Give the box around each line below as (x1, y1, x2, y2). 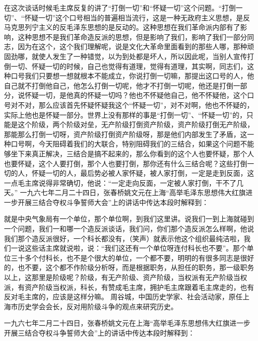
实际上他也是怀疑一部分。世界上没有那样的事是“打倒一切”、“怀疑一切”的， (4, 109, 247, 120)
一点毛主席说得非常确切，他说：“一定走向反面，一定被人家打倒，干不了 (4, 177, 237, 188)
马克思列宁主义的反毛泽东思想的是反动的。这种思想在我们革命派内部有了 (4, 22, 240, 32)
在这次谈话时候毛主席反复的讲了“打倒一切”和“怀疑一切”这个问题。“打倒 (4, 2, 236, 12)
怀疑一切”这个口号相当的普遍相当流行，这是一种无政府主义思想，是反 (24, 12, 250, 22)
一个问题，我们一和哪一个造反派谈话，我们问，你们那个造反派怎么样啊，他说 (4, 223, 254, 234)
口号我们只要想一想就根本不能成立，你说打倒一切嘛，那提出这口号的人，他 (10, 70, 254, 81)
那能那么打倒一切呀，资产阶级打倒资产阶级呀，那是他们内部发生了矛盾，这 (4, 129, 247, 139)
